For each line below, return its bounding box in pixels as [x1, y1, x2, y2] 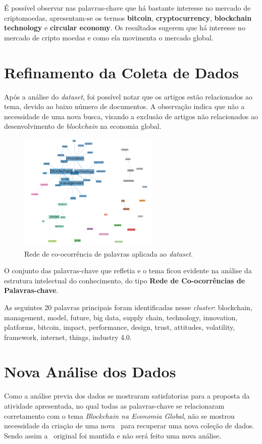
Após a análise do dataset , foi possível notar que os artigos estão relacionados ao [4, 91, 253, 102]
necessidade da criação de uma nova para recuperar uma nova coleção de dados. [4, 420, 254, 431]
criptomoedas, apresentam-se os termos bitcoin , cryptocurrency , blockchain [4, 12, 252, 23]
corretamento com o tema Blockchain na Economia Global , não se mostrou [4, 410, 235, 421]
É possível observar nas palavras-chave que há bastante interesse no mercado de [4, 3, 251, 13]
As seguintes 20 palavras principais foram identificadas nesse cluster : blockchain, [4, 302, 252, 312]
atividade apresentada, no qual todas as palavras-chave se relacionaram [4, 401, 225, 411]
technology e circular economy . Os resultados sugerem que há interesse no [4, 22, 245, 33]
